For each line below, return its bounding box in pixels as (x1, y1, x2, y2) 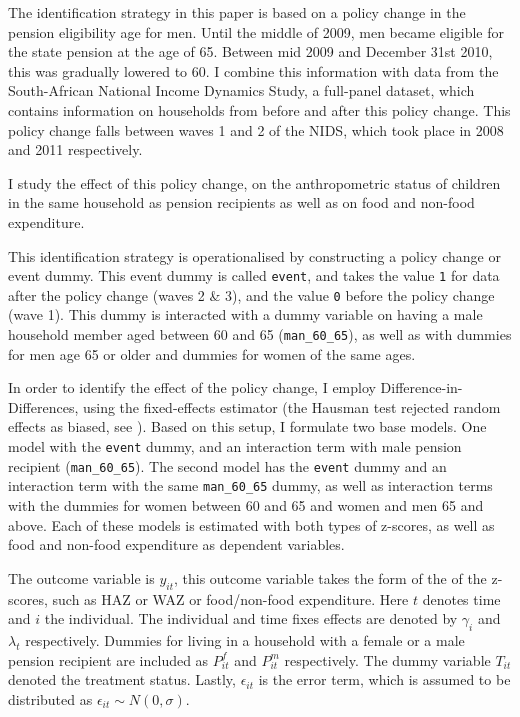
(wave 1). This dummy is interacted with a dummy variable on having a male (8, 304, 483, 325)
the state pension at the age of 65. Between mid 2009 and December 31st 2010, (8, 41, 493, 62)
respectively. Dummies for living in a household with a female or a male (25, 630, 465, 650)
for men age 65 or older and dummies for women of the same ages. (8, 343, 416, 364)
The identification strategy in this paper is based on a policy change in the (8, 2, 466, 22)
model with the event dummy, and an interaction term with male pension (8, 436, 462, 457)
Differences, (8, 396, 79, 417)
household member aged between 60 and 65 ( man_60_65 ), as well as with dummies (8, 324, 512, 345)
